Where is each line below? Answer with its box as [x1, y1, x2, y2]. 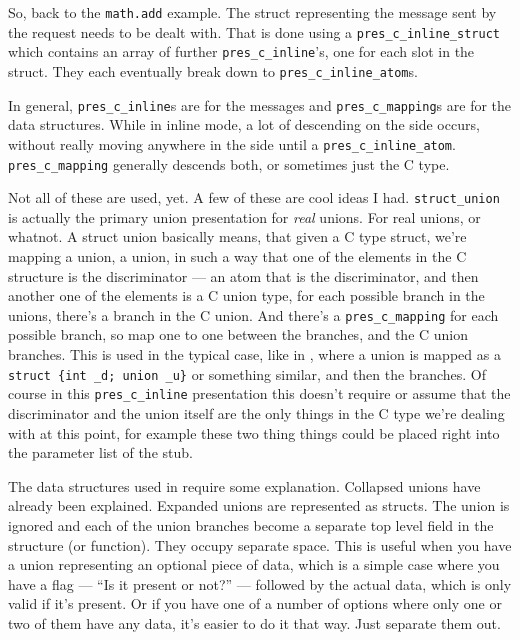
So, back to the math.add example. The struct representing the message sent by [8, 2, 497, 22]
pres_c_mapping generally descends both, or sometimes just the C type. [8, 153, 450, 174]
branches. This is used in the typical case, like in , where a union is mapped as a [8, 344, 501, 365]
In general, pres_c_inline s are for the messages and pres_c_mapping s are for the [8, 94, 512, 115]
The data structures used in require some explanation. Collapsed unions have [8, 475, 481, 496]
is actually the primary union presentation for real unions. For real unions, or [8, 206, 481, 227]
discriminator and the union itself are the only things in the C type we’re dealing [8, 402, 505, 423]
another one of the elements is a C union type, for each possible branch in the [8, 285, 485, 306]
